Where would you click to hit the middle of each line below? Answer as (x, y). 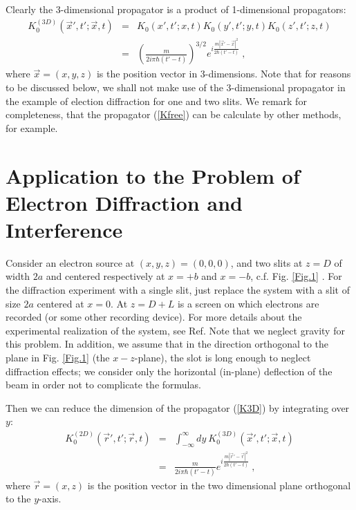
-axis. (50, 499)
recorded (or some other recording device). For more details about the (154, 317)
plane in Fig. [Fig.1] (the (58, 357)
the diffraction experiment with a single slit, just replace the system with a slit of (178, 290)
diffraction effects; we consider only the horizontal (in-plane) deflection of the (169, 371)
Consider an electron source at (70, 262)
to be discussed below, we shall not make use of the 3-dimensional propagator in (176, 87)
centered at (60, 303)
